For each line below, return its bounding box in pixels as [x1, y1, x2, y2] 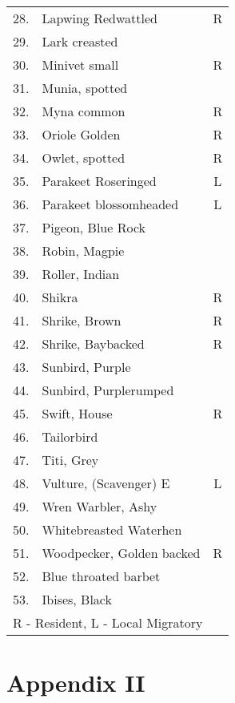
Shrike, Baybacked [42, 334, 145, 353]
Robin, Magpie [42, 241, 125, 260]
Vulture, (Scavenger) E [42, 474, 170, 492]
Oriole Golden [42, 125, 121, 143]
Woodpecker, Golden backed [42, 543, 201, 562]
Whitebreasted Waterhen [42, 520, 182, 539]
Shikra [42, 288, 78, 306]
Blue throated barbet [42, 567, 161, 585]
